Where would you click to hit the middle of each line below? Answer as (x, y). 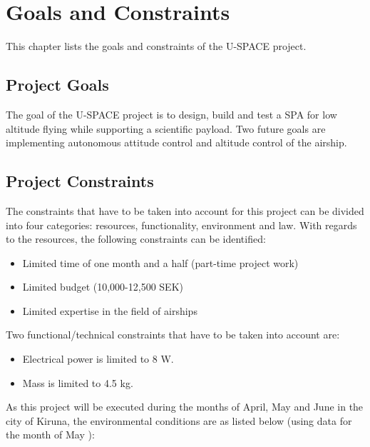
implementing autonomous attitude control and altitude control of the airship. (176, 142)
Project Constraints (80, 181)
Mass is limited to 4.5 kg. (78, 382)
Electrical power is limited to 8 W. (98, 359)
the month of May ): (50, 435)
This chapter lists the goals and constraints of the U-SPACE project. (156, 46)
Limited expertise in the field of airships (110, 310)
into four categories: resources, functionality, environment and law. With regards (181, 225)
